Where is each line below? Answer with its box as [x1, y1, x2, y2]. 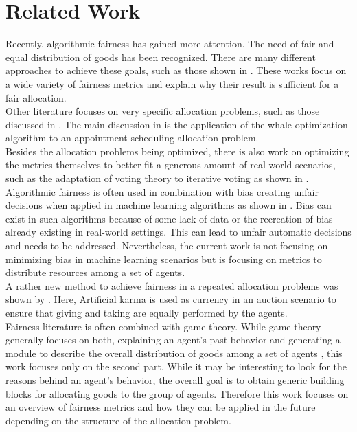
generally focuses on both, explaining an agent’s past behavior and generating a [5, 332, 341, 347]
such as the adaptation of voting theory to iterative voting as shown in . [5, 171, 309, 185]
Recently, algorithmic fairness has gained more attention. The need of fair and [5, 36, 334, 51]
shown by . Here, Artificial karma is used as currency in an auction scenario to [5, 292, 336, 306]
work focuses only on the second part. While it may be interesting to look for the [5, 359, 347, 374]
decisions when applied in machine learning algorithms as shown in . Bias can [5, 198, 332, 212]
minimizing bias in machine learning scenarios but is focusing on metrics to [5, 251, 322, 266]
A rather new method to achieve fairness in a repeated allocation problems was [5, 278, 338, 293]
